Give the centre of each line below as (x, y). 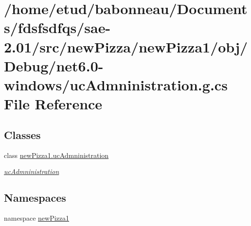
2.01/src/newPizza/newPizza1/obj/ (126, 46)
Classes (22, 134)
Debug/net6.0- (54, 65)
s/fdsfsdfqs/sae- (57, 27)
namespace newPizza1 (37, 217)
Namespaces (35, 198)
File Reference (53, 104)
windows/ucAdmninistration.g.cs (116, 84)
